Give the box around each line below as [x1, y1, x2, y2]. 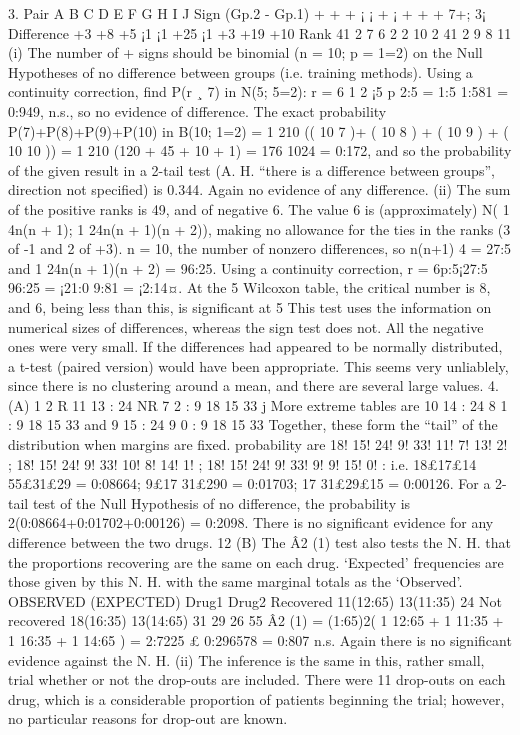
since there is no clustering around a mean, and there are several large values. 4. [8, 375, 500, 396]
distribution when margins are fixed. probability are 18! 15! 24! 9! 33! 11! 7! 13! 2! [8, 434, 508, 455]
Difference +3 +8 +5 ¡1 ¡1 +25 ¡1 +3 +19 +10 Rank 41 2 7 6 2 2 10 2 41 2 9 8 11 [8, 22, 512, 43]
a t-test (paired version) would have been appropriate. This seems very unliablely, [8, 355, 509, 376]
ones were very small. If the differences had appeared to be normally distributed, [8, 336, 503, 357]
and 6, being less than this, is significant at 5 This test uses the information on [8, 296, 492, 317]
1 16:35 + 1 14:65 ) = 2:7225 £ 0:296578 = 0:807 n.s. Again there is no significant [8, 630, 512, 650]
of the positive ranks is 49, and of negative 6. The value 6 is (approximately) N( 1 [8, 198, 510, 219]
